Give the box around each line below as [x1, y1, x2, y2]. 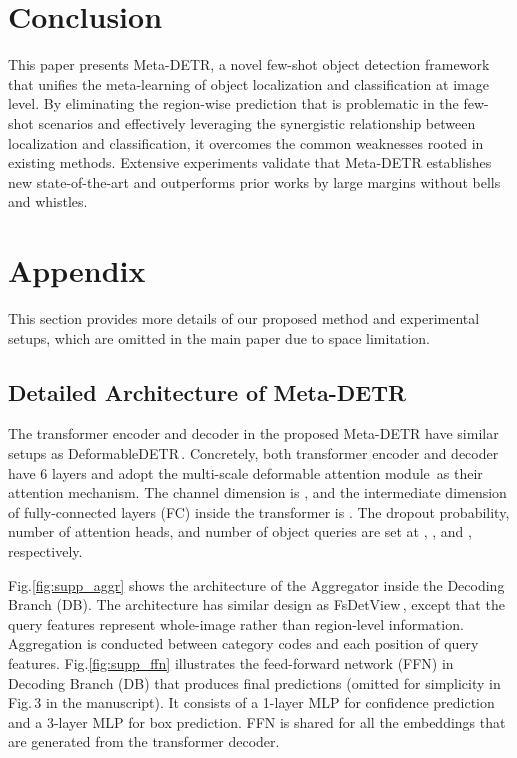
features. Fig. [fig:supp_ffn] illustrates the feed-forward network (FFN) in [8, 652, 454, 673]
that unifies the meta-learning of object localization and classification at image [8, 73, 489, 94]
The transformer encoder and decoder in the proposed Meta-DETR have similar [8, 423, 499, 444]
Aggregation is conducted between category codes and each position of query [8, 633, 479, 654]
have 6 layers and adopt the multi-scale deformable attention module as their [8, 462, 483, 483]
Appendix [8, 250, 146, 291]
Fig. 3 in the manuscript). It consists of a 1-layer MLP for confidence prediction [8, 692, 495, 713]
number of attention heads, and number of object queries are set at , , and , [8, 521, 472, 542]
